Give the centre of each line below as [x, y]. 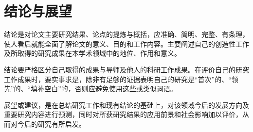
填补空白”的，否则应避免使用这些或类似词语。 [104, 89]
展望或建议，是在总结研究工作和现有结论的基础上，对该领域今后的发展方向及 [126, 105]
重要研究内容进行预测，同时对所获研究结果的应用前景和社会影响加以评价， [123, 114]
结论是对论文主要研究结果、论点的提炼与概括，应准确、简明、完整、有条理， [126, 34]
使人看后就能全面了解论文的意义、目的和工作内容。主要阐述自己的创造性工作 [126, 43]
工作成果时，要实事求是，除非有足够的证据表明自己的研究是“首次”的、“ [118, 79]
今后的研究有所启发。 [51, 124]
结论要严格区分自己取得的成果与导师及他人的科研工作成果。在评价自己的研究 [126, 69]
